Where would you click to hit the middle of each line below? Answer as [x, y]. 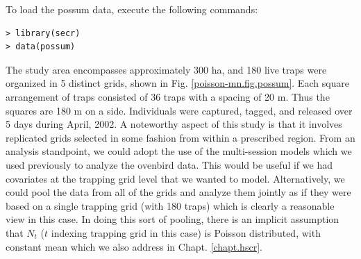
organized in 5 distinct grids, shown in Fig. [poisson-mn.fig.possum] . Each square [178, 83]
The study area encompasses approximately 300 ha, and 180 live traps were [166, 69]
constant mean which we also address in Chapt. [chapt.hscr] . [134, 246]
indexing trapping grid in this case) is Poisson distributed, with [186, 232]
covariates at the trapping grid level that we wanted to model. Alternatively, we [175, 178]
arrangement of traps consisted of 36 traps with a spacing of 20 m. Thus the [168, 96]
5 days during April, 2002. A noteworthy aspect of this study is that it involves [174, 124]
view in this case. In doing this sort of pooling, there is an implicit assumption [173, 219]
